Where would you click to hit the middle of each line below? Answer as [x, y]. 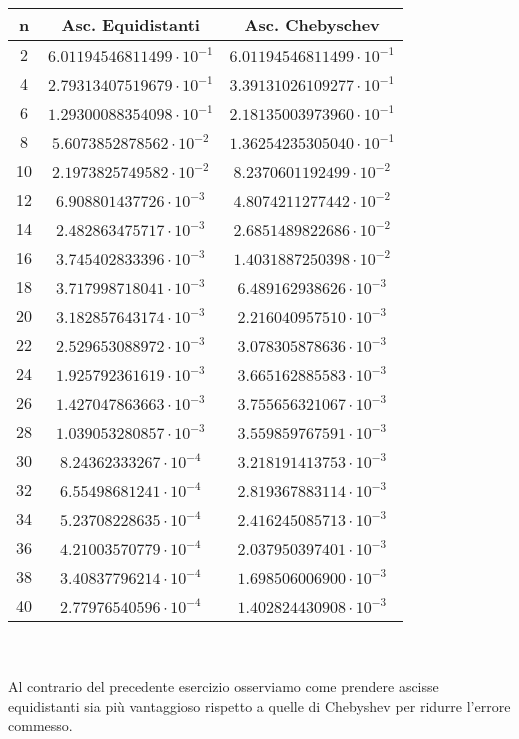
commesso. [40, 725]
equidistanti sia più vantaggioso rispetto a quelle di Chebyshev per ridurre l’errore [259, 705]
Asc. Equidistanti [130, 24]
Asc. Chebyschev [312, 24]
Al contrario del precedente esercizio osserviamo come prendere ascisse [223, 686]
